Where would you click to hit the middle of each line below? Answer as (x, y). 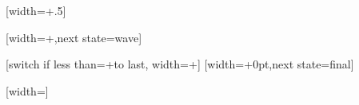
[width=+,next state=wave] (74, 37)
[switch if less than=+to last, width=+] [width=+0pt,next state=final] (180, 64)
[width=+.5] (36, 10)
